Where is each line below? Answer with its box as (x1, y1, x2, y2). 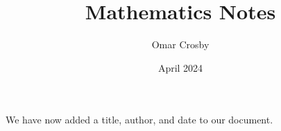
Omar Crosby (151, 37, 210, 52)
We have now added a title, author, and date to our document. (6, 112, 273, 127)
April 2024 (157, 60, 203, 74)
